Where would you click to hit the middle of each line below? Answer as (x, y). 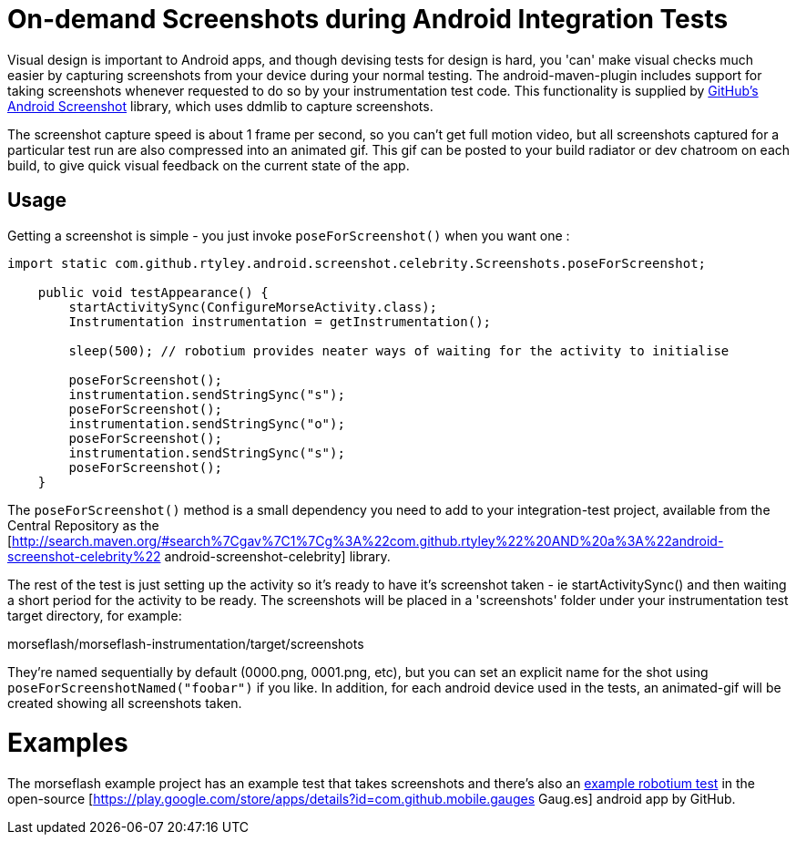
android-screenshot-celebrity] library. (277, 556)
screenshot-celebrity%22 (84, 556)
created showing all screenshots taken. (125, 703)
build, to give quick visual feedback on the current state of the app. (209, 165)
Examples (68, 743)
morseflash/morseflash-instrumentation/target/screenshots (186, 643)
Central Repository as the (83, 525)
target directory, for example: (95, 615)
